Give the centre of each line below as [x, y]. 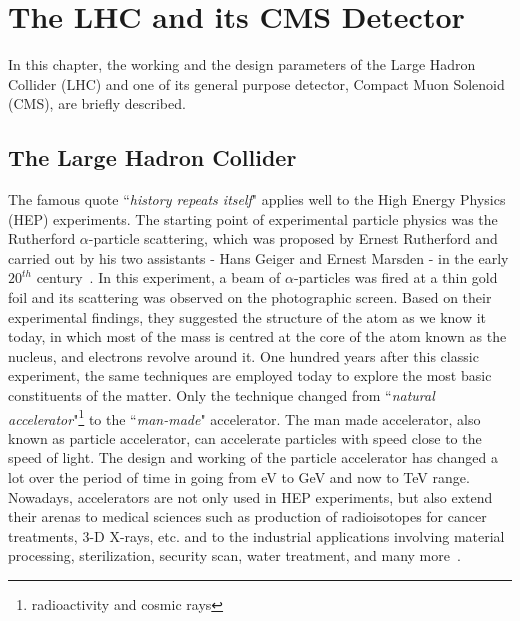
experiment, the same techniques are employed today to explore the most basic [250, 375]
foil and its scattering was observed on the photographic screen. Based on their [250, 297]
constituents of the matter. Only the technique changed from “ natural [221, 395]
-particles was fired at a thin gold [395, 277]
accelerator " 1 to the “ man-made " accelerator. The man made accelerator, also [244, 417]
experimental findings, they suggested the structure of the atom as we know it [247, 316]
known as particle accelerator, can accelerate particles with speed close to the [245, 437]
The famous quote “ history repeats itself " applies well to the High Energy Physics [257, 199]
